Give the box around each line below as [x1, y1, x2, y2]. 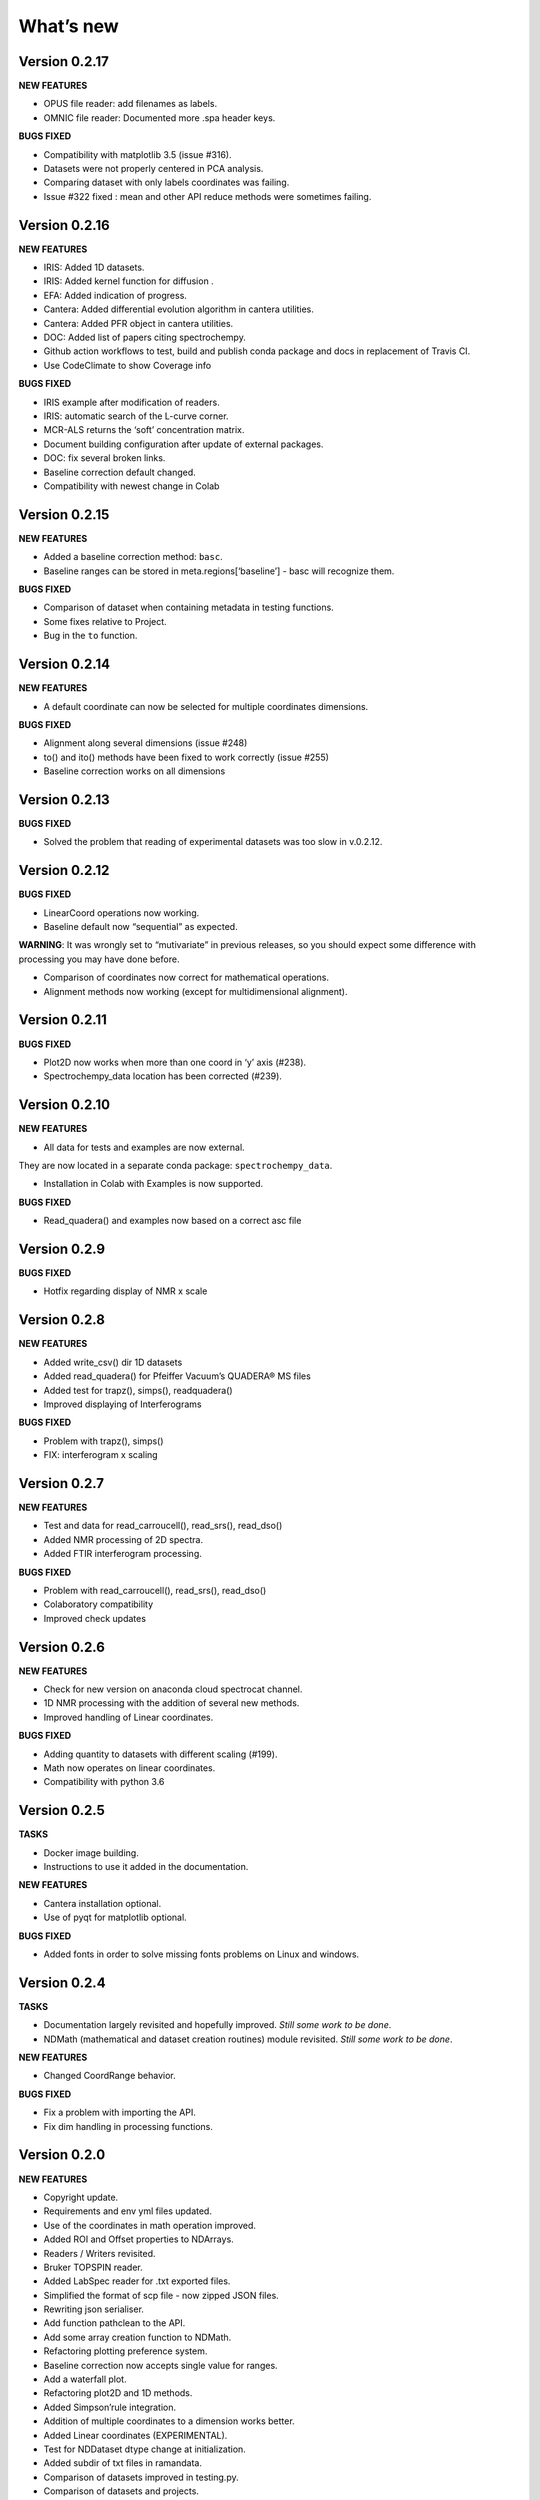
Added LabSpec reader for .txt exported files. [43, 2275, 231, 2287]
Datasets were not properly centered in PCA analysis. [43, 163, 264, 175]
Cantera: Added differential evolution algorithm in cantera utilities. [43, 303, 315, 315]
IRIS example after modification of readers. [43, 396, 220, 408]
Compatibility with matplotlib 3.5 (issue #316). [43, 148, 232, 160]
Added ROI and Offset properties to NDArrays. [43, 2233, 234, 2245]
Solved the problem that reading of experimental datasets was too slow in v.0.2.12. [43, 836, 383, 848]
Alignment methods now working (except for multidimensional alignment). [43, 985, 348, 997]
